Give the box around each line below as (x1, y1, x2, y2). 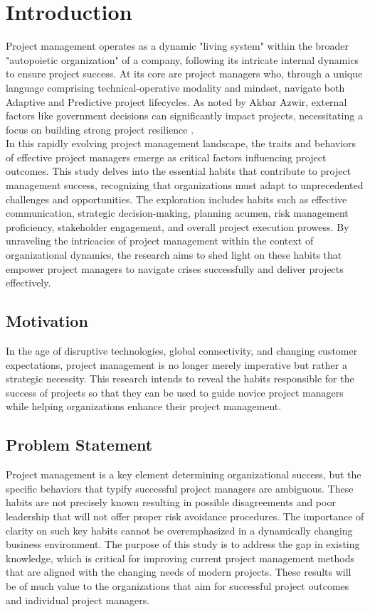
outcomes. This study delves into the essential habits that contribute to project (6, 163, 351, 178)
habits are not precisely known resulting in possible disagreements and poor (6, 495, 336, 510)
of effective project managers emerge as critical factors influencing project (6, 149, 327, 164)
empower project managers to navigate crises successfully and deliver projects (6, 261, 344, 276)
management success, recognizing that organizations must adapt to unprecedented (6, 178, 364, 193)
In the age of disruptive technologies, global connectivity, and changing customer (6, 343, 358, 358)
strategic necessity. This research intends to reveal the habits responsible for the (6, 371, 354, 386)
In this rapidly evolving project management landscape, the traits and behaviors (6, 136, 356, 151)
